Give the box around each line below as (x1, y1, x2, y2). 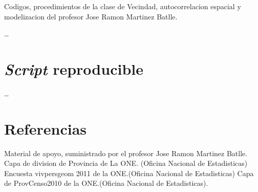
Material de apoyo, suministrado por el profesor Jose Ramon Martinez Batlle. (4, 147, 248, 158)
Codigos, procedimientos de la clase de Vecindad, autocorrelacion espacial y (4, 1, 241, 11)
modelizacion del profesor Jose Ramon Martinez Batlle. (4, 11, 178, 22)
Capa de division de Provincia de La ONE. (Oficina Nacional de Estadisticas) (4, 158, 248, 168)
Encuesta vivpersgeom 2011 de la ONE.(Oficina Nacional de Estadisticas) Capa (4, 167, 254, 178)
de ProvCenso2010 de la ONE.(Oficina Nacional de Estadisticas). (4, 178, 208, 188)
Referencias (4, 118, 87, 139)
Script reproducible (4, 58, 143, 79)
